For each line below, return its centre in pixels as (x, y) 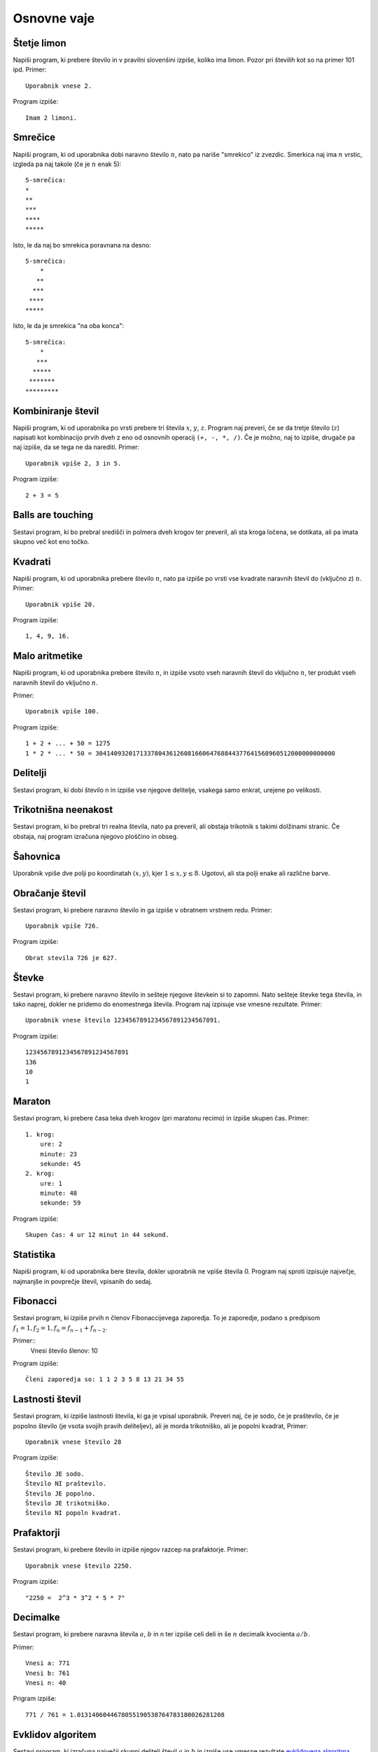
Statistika (34, 1255)
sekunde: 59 (60, 1203)
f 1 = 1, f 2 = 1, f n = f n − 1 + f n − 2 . (60, 1328)
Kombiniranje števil (56, 411)
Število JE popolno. (61, 1493)
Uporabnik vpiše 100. (62, 712)
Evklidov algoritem (55, 1734)
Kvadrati (32, 562)
